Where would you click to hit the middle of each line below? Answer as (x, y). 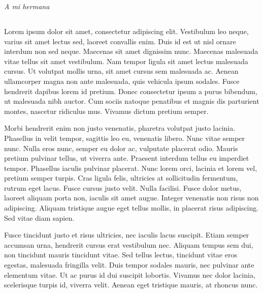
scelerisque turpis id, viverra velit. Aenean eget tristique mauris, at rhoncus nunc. (131, 285)
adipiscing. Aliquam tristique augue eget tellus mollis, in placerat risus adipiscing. (131, 208)
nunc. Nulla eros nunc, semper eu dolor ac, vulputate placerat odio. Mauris (121, 148)
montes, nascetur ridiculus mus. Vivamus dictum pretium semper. (106, 111)
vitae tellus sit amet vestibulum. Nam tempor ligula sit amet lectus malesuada (126, 61)
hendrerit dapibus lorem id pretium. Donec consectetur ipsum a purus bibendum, (131, 91)
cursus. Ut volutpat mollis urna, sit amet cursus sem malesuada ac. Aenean (121, 71)
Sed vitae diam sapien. (39, 217)
